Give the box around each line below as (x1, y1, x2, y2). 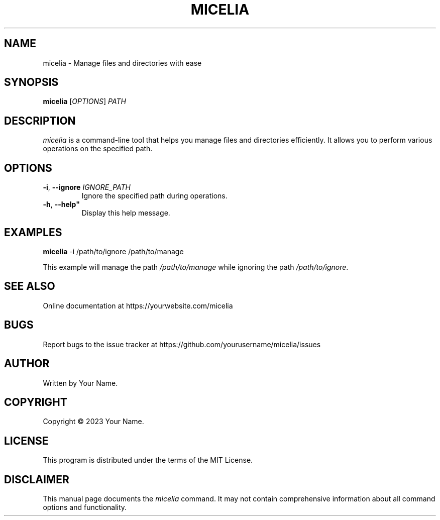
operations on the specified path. (43, 144, 153, 153)
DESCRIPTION (4, 114, 76, 127)
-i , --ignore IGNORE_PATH (43, 183, 131, 192)
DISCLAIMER (4, 473, 69, 486)
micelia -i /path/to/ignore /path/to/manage (43, 247, 184, 256)
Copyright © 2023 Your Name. (43, 417, 144, 426)
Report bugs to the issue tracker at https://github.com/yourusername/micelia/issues (43, 340, 321, 349)
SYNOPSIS (4, 76, 59, 89)
